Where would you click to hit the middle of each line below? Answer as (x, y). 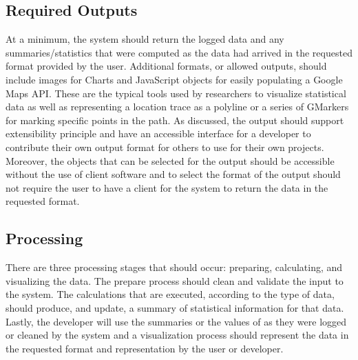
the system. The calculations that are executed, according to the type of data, (170, 294)
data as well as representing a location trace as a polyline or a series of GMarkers (177, 107)
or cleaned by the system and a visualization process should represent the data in (177, 335)
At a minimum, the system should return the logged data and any (145, 39)
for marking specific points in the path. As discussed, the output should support (175, 120)
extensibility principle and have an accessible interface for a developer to (158, 133)
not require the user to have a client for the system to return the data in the (167, 187)
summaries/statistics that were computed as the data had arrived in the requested (179, 52)
